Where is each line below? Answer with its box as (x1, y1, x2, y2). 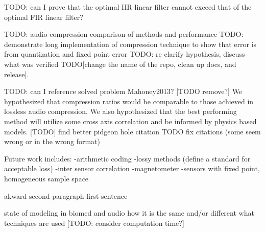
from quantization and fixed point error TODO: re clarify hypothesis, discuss (4, 49, 245, 59)
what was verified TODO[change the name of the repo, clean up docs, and (4, 58, 236, 69)
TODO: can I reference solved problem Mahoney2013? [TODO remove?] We (4, 86, 243, 97)
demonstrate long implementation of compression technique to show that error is (4, 38, 257, 49)
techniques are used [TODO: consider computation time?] (4, 217, 184, 228)
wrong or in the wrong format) (4, 136, 101, 147)
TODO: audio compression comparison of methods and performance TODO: (4, 29, 244, 39)
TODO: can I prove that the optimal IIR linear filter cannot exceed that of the (4, 2, 252, 12)
